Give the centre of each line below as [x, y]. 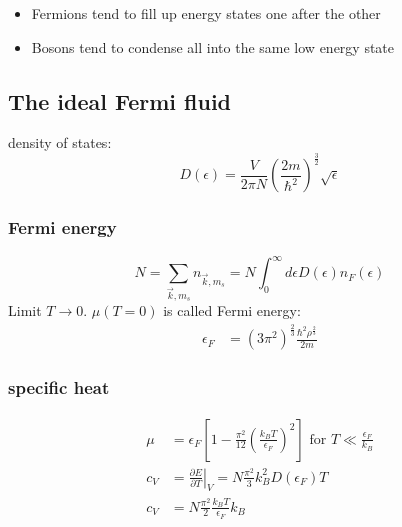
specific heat [59, 387]
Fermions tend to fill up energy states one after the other [206, 13]
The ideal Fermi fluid [120, 100]
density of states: [60, 142]
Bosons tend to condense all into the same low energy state [213, 46]
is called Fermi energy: [232, 310]
